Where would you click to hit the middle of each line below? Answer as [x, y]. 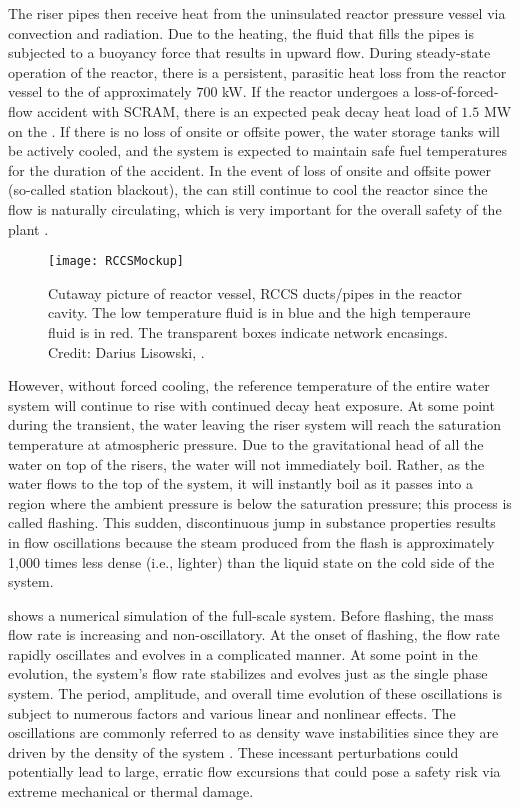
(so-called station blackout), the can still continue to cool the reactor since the [248, 189]
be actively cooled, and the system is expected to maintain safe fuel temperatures [257, 150]
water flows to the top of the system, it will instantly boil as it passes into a [240, 483]
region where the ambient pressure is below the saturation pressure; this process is [260, 502]
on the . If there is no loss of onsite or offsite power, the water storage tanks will [254, 130]
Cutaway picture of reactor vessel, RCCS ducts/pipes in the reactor [255, 292]
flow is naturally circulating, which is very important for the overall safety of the [255, 208]
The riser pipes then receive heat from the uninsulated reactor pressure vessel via [257, 13]
